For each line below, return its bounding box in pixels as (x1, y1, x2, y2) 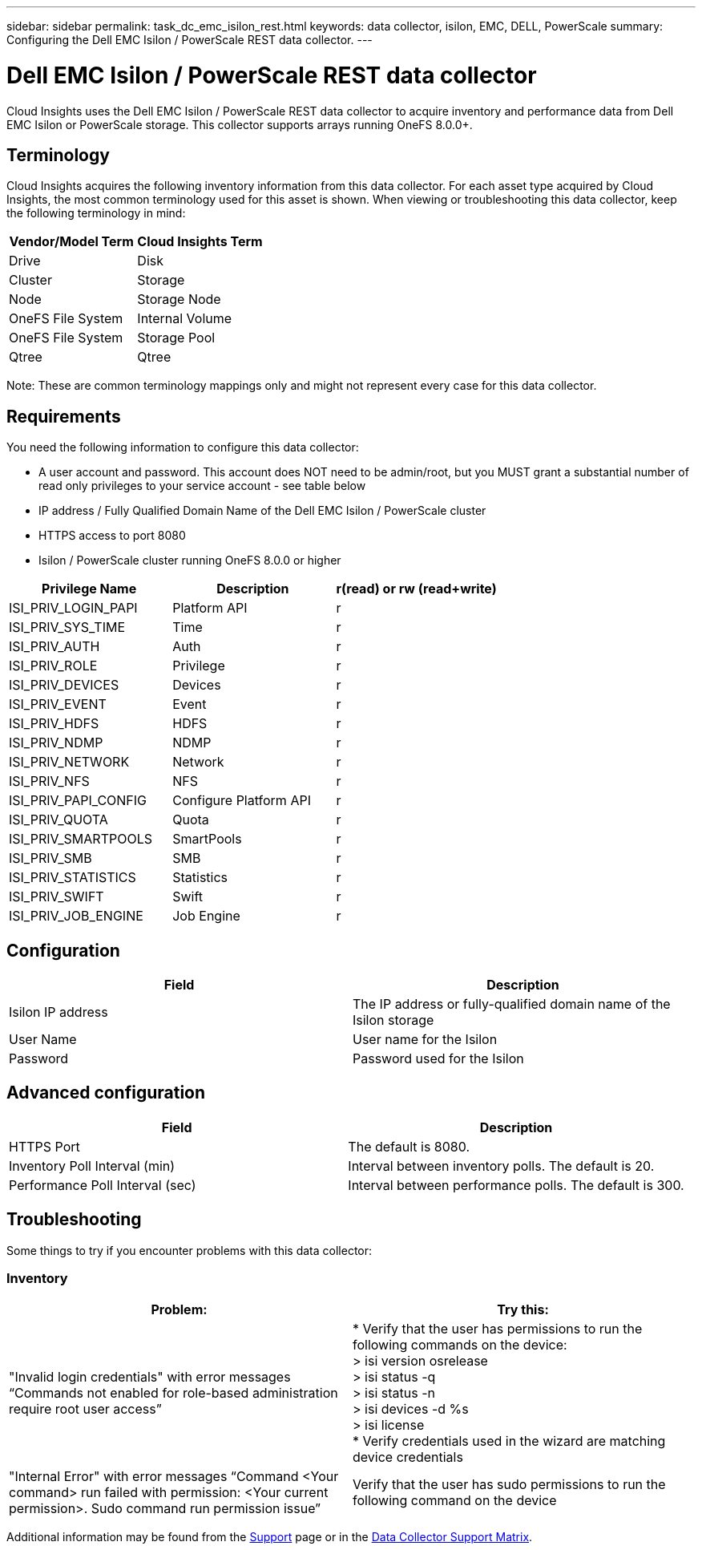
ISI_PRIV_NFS (9, 773, 90, 790)
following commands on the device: (353, 1337, 567, 1354)
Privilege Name (42, 581, 137, 597)
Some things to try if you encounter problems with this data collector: (6, 1243, 373, 1257)
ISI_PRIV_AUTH (9, 638, 100, 655)
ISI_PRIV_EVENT (9, 696, 107, 713)
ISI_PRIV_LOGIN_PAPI (9, 600, 138, 617)
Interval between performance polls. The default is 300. (348, 1176, 684, 1193)
